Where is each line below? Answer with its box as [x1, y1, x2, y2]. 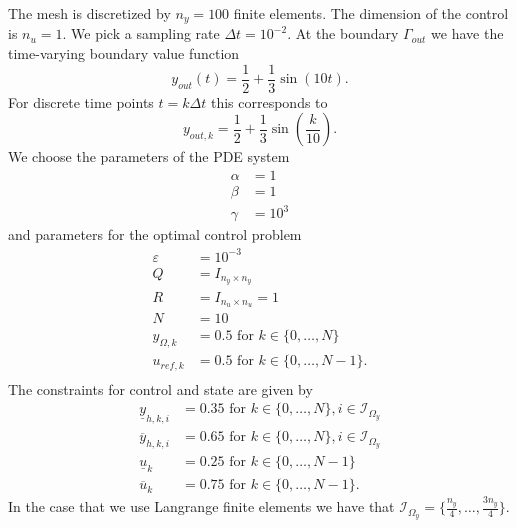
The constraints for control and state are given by [8, 378, 313, 399]
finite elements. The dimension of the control [233, 3, 509, 23]
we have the [431, 23, 504, 44]
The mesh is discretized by [8, 3, 171, 23]
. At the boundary [287, 23, 399, 44]
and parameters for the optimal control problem [8, 224, 302, 245]
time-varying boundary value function [8, 43, 240, 64]
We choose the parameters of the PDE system [8, 146, 290, 167]
